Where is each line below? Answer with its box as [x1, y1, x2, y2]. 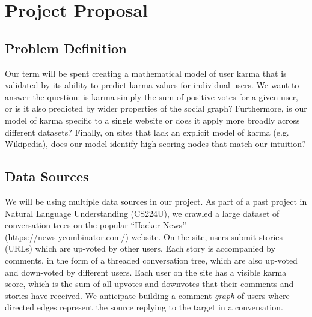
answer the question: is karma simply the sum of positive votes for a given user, [5, 90, 299, 103]
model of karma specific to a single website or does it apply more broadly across [5, 113, 300, 126]
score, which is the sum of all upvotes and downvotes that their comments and [5, 277, 294, 290]
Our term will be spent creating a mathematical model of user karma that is [5, 67, 287, 79]
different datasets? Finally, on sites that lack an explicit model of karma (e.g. [5, 125, 289, 138]
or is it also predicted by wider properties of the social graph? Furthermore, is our [5, 102, 307, 115]
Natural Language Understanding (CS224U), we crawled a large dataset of [5, 207, 280, 219]
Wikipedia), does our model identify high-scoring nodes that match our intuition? [5, 137, 306, 150]
